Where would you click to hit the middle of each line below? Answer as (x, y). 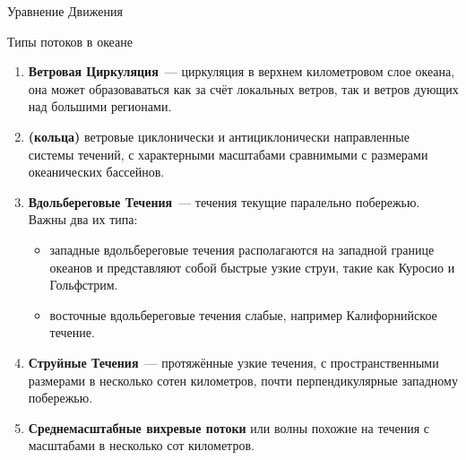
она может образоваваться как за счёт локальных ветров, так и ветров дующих (243, 88)
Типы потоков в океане (70, 41)
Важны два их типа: (83, 219)
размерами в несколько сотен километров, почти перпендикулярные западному (243, 380)
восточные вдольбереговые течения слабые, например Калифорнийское (243, 314)
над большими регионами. (100, 106)
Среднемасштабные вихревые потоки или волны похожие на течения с (229, 427)
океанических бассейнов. (96, 172)
